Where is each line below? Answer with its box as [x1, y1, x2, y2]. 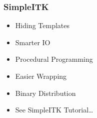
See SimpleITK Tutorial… [15, 104, 93, 115]
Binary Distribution [15, 87, 76, 98]
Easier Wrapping [15, 71, 67, 81]
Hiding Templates [15, 20, 69, 31]
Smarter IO [15, 37, 50, 47]
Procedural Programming [15, 54, 93, 64]
